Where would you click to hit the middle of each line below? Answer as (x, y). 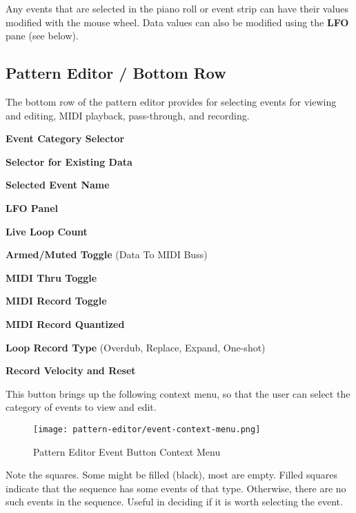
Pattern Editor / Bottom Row (116, 73)
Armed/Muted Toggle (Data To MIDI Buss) (107, 254)
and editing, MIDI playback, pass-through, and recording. (128, 115)
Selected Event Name (58, 185)
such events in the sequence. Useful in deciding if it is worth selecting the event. (174, 502)
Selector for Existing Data (69, 161)
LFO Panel (32, 207)
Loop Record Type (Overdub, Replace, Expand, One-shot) (136, 347)
